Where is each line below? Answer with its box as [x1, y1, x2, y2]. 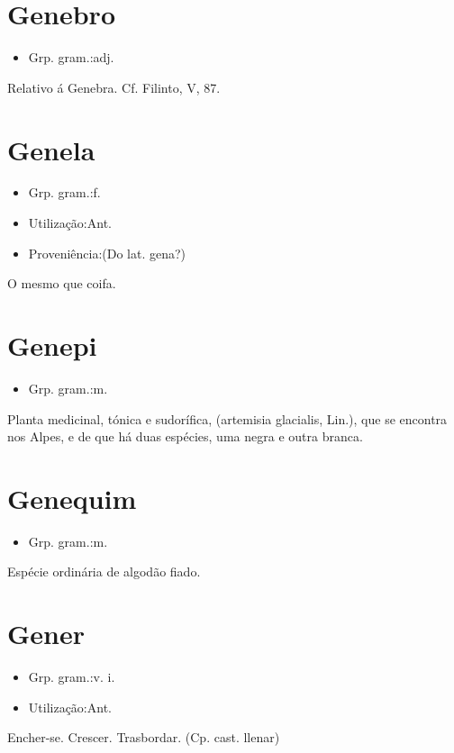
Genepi [7, 327, 97, 363]
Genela [7, 131, 95, 168]
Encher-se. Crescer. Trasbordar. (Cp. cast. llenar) [7, 728, 280, 747]
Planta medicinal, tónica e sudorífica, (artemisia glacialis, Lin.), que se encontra [7, 409, 448, 428]
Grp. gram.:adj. [28, 48, 114, 67]
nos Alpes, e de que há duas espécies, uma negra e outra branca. [7, 427, 363, 446]
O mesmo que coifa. [7, 274, 116, 293]
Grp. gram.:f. [28, 183, 101, 202]
